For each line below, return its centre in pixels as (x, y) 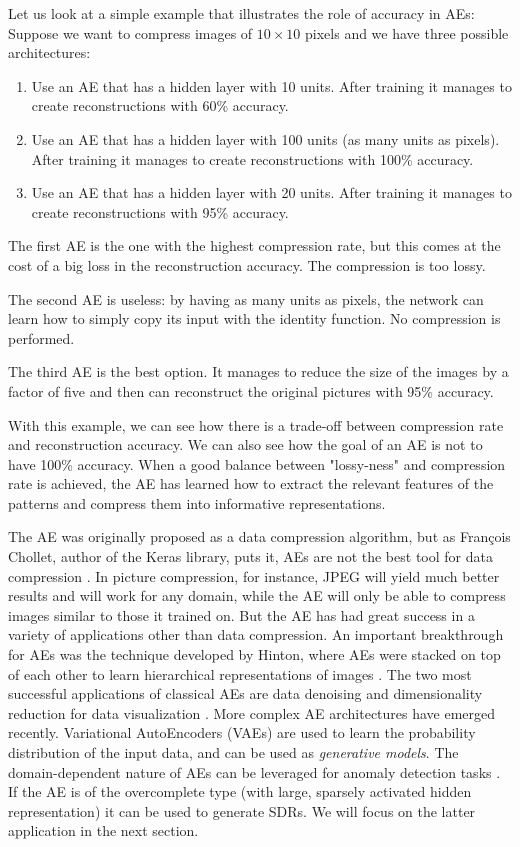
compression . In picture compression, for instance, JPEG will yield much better (254, 575)
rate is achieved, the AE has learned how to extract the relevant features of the (251, 483)
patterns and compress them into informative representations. (197, 502)
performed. (41, 337)
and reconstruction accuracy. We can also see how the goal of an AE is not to (245, 444)
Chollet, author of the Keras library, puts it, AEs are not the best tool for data (250, 556)
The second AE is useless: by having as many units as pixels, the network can (246, 298)
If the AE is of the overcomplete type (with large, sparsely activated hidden (240, 791)
